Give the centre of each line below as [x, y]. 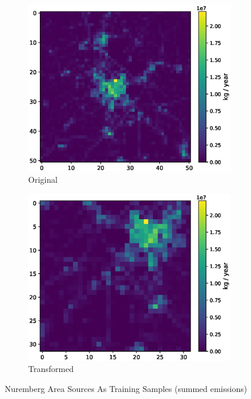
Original [43, 180]
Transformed [51, 369]
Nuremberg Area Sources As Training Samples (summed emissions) [126, 388]
